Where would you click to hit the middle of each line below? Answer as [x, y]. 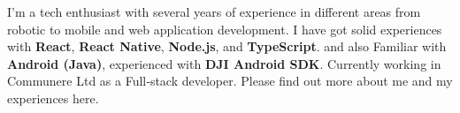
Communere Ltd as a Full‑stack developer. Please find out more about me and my [230, 81]
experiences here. [53, 98]
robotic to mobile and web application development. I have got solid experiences [225, 29]
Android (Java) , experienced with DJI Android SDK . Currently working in [224, 63]
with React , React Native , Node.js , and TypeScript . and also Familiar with [227, 46]
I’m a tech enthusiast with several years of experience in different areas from [214, 11]
